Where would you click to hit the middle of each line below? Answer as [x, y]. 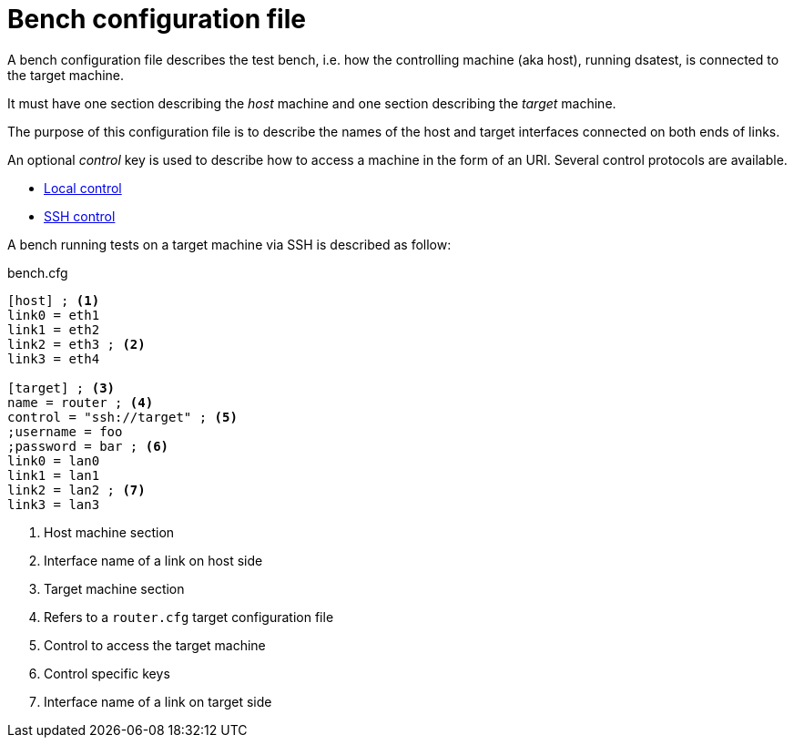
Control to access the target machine [155, 645]
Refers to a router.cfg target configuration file [189, 617]
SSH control [80, 216]
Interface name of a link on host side [153, 560]
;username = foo [65, 431]
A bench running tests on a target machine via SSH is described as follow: [229, 244]
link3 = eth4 [54, 358]
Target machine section [114, 588]
